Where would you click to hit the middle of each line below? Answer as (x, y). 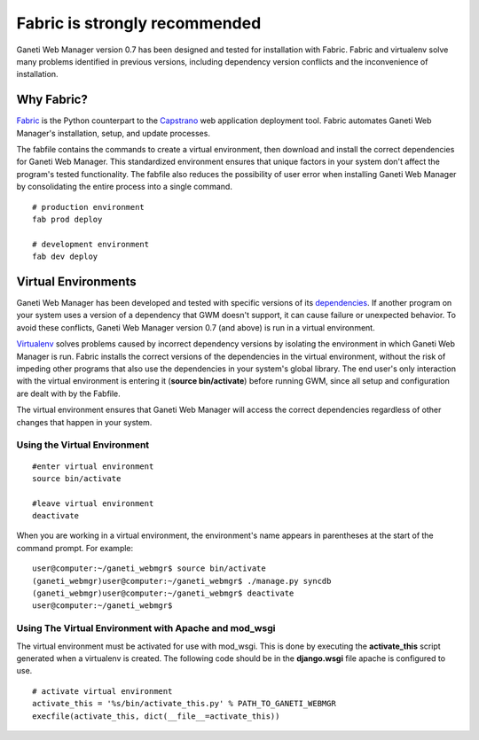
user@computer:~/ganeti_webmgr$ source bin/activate (149, 569)
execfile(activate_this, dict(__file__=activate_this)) (156, 716)
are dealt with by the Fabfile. (69, 393)
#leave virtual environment (93, 503)
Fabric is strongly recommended (139, 23)
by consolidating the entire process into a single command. (124, 187)
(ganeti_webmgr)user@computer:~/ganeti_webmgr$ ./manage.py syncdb (182, 581)
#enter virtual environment (93, 466)
